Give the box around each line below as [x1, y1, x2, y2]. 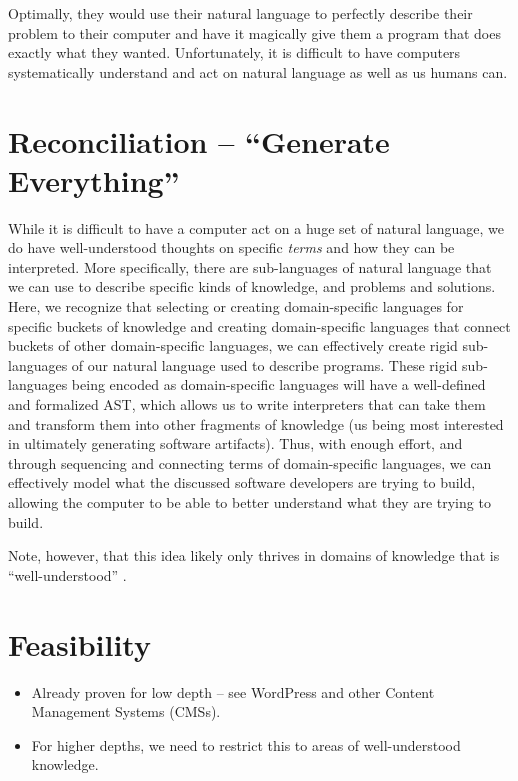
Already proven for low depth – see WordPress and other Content [31, 681, 435, 702]
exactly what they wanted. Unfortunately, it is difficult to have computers [8, 42, 461, 63]
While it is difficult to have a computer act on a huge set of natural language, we [8, 217, 505, 238]
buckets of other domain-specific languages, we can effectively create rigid [8, 335, 458, 356]
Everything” [8, 159, 180, 200]
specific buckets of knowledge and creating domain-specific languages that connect [8, 315, 511, 336]
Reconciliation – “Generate [8, 120, 390, 161]
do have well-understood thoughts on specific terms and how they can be [8, 237, 455, 258]
